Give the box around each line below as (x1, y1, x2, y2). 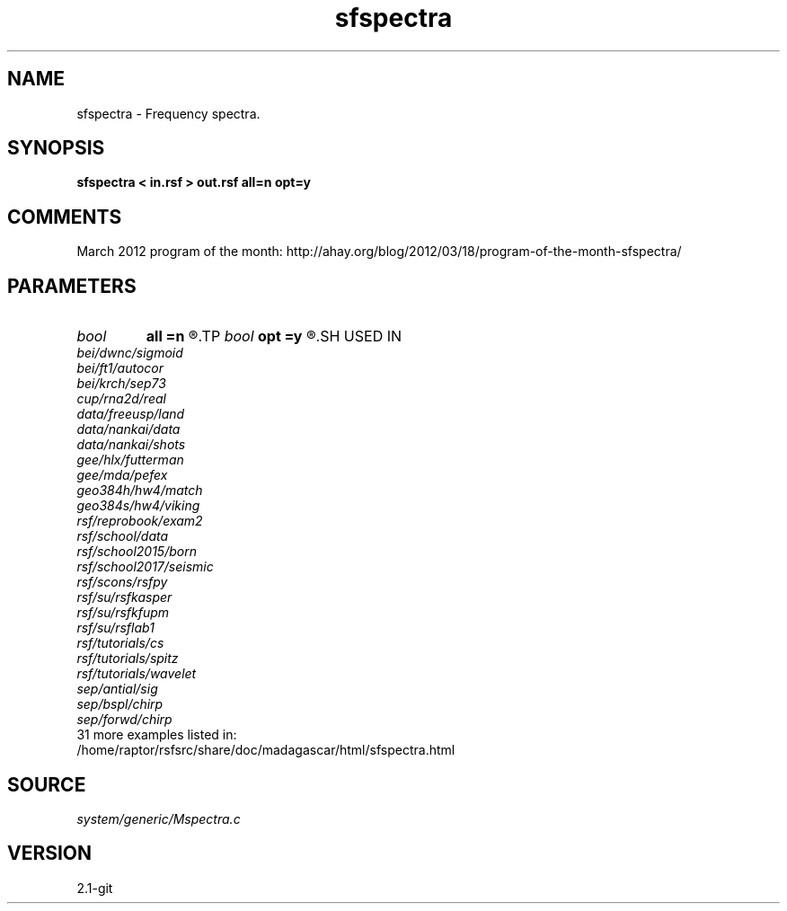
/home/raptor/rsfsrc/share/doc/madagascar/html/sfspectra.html (76, 742, 455, 758)
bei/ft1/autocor (76, 360, 164, 376)
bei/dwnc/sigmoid (76, 345, 183, 361)
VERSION (7, 842, 93, 865)
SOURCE (7, 773, 86, 796)
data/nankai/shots (76, 437, 186, 453)
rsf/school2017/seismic (76, 559, 214, 575)
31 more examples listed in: (76, 727, 237, 743)
